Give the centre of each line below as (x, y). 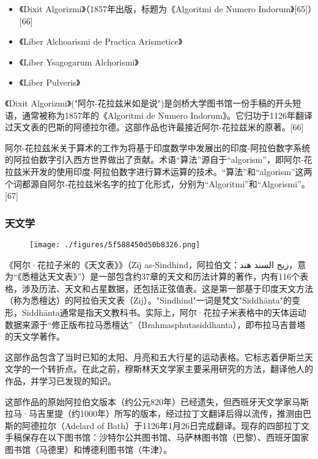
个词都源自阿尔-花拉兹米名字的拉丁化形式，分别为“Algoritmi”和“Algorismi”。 (157, 183)
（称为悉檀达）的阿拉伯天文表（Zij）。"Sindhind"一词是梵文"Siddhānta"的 (149, 300)
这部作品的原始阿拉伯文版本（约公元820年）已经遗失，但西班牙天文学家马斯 (157, 401)
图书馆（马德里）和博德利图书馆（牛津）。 (88, 449)
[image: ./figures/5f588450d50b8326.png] (115, 244)
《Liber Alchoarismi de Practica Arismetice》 (101, 41)
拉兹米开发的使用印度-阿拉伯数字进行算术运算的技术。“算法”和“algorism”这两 (159, 171)
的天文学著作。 (35, 336)
